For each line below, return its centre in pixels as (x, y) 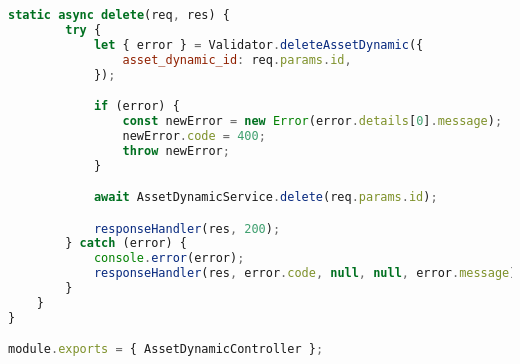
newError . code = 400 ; (194, 135)
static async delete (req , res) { (119, 15)
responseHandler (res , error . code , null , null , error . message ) (305, 273)
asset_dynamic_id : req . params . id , (237, 59)
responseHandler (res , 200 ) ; (187, 228)
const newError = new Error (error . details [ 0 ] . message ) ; (312, 120)
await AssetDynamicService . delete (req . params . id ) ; (265, 197)
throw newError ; (176, 150)
